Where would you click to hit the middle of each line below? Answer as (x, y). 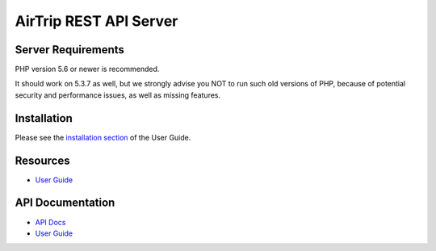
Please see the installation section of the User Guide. (103, 137)
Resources (42, 160)
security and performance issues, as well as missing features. (118, 95)
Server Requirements (70, 50)
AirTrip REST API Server (96, 21)
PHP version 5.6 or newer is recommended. (87, 69)
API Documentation (65, 203)
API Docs (50, 222)
